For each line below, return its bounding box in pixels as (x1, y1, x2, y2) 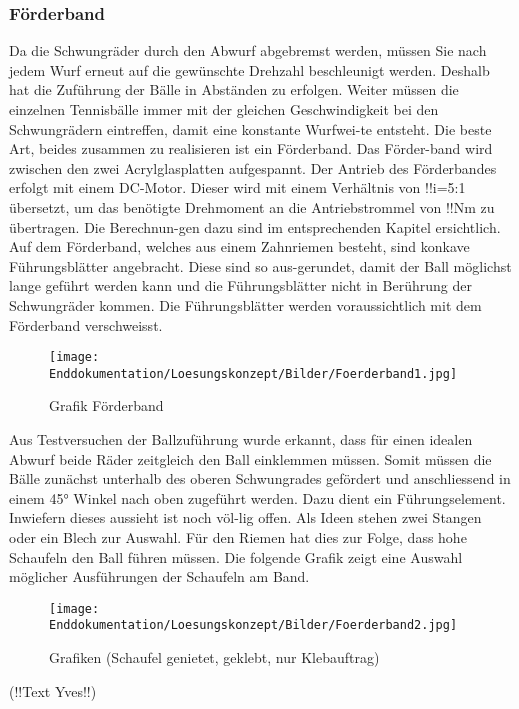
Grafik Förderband (49, 395, 164, 416)
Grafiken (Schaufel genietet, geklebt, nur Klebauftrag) (49, 647, 380, 668)
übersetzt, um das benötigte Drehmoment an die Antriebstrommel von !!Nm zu (9, 196, 495, 217)
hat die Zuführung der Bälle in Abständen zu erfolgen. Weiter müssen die (9, 79, 459, 100)
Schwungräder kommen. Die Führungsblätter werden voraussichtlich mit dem (9, 294, 482, 315)
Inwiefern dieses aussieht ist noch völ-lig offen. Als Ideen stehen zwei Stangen (9, 507, 482, 528)
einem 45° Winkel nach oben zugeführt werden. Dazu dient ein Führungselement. (9, 487, 506, 508)
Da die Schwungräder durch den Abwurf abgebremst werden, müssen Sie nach (9, 40, 487, 61)
